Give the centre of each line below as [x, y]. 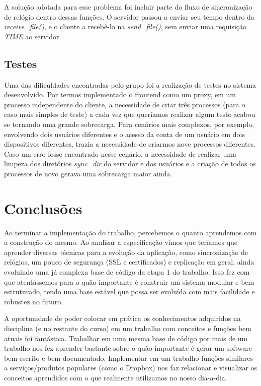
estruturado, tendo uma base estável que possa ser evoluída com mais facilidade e [129, 292]
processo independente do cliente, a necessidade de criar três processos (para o [125, 104]
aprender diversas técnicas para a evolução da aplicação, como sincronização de [126, 252]
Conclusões [43, 208]
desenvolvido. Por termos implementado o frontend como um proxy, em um [120, 94]
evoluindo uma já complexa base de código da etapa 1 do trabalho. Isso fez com [127, 272]
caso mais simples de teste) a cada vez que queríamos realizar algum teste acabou [130, 114]
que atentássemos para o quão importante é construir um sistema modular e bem [129, 281]
